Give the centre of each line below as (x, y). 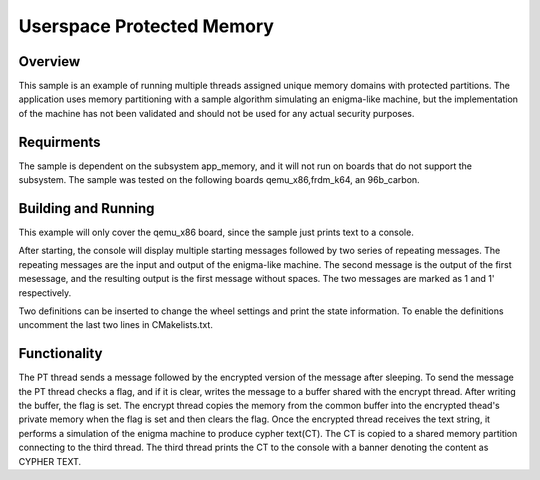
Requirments (59, 141)
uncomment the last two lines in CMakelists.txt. (116, 325)
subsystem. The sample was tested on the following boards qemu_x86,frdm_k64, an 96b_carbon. (219, 180)
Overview (49, 61)
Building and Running (86, 208)
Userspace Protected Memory (146, 26)
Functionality (60, 353)
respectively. (45, 292)
